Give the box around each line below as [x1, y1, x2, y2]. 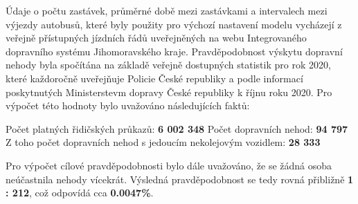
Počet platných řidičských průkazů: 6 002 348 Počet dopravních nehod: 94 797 [6, 121, 348, 136]
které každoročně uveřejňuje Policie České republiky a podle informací [6, 71, 303, 85]
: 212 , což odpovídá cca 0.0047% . [6, 185, 154, 200]
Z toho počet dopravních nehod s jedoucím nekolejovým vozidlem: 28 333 [6, 135, 321, 149]
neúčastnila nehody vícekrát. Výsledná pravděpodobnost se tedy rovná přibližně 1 [6, 171, 354, 186]
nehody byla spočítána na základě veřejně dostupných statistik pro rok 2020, [6, 57, 331, 72]
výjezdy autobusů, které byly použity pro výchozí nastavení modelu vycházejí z [6, 17, 342, 31]
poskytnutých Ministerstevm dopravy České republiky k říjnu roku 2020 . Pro [6, 84, 332, 99]
